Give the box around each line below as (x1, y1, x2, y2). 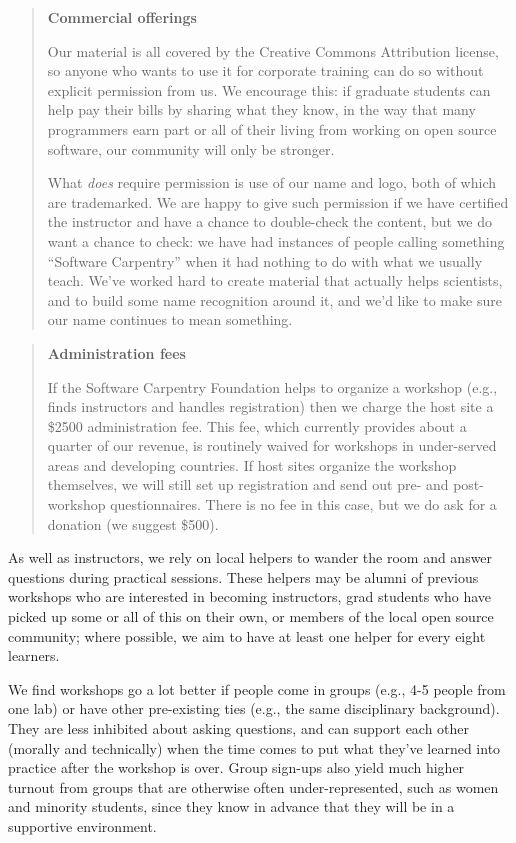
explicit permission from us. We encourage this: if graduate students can (47, 79, 491, 100)
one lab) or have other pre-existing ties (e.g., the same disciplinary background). (8, 698, 500, 719)
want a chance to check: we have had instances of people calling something (47, 230, 505, 251)
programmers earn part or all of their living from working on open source (47, 118, 497, 139)
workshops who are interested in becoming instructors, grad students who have (8, 586, 491, 607)
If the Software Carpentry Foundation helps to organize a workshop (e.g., (47, 376, 498, 397)
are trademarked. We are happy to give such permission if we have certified (47, 191, 509, 212)
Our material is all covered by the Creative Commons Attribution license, (47, 40, 499, 61)
